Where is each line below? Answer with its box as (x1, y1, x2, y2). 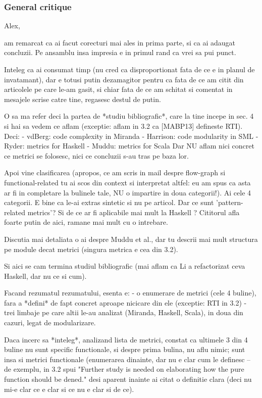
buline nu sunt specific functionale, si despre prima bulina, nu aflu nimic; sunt (4, 344, 245, 355)
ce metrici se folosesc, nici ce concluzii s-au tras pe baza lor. (4, 150, 189, 161)
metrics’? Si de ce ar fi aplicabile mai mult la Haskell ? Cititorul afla (27, 207, 240, 217)
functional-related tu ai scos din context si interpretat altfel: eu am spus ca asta (4, 177, 251, 187)
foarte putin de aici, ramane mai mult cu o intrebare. (4, 217, 168, 227)
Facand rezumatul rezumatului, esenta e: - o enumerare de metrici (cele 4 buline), (4, 287, 256, 298)
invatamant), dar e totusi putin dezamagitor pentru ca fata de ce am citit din (4, 74, 244, 84)
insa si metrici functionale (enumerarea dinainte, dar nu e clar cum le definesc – (4, 354, 251, 364)
